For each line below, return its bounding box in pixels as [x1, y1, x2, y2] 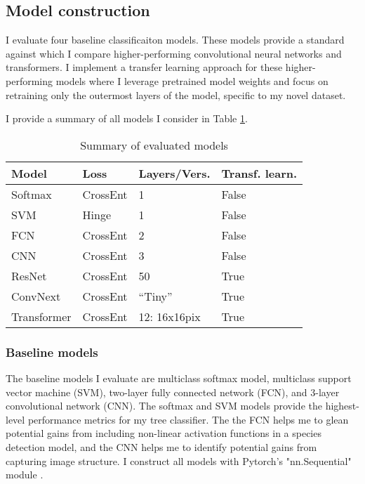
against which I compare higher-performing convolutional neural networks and [6, 46, 342, 60]
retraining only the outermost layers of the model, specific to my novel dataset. [6, 87, 346, 102]
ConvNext [11, 287, 61, 304]
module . [6, 467, 44, 482]
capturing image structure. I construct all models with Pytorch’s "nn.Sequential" [6, 453, 352, 468]
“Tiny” [138, 287, 173, 304]
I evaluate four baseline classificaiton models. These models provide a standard [6, 32, 345, 47]
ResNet [11, 267, 47, 284]
